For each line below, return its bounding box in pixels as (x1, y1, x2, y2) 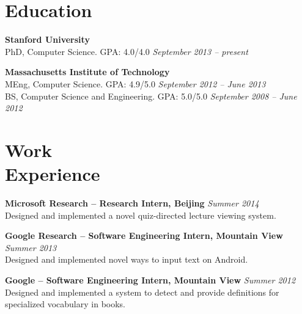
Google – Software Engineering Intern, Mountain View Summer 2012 (5, 273, 296, 286)
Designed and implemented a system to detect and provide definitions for (5, 285, 279, 298)
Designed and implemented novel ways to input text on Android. (5, 253, 248, 266)
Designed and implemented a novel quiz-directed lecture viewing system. (5, 208, 276, 221)
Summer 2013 (5, 241, 57, 254)
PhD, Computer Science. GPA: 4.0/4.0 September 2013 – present (5, 45, 248, 57)
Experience (5, 161, 100, 186)
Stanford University (5, 33, 90, 46)
